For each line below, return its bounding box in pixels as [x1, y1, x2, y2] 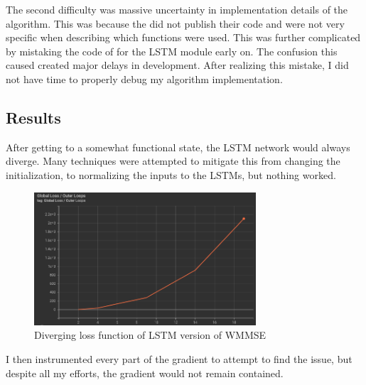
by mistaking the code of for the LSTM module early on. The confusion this [6, 43, 338, 58]
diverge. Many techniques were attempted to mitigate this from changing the [6, 153, 340, 168]
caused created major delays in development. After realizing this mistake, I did [6, 58, 349, 72]
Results [6, 106, 61, 128]
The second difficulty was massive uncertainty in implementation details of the [6, 2, 348, 16]
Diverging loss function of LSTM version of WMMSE [34, 327, 267, 342]
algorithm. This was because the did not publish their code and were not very [6, 16, 345, 31]
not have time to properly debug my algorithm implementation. [6, 71, 283, 86]
